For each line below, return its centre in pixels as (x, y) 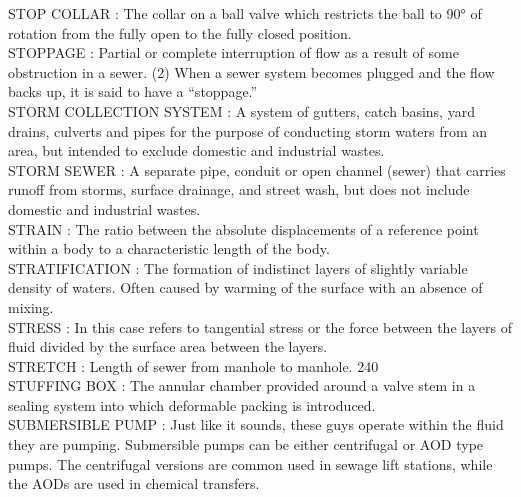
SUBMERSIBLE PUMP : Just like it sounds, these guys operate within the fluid (256, 424)
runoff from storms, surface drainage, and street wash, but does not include (239, 189)
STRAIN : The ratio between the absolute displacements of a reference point (243, 228)
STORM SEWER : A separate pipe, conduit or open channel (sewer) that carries (257, 169)
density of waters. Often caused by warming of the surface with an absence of (245, 287)
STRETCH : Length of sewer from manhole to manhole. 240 (193, 365)
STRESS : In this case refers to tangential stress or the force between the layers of (260, 326)
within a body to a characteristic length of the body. (169, 248)
